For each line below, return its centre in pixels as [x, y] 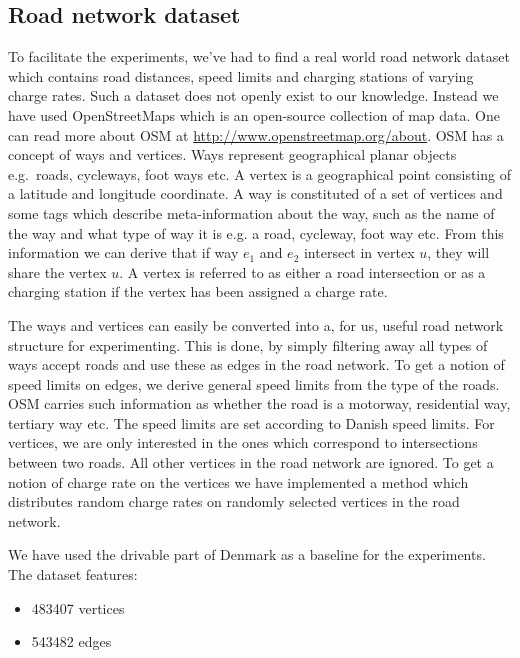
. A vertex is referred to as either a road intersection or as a [302, 271]
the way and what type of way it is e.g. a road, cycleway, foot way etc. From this [256, 232]
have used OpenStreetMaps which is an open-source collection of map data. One [254, 114]
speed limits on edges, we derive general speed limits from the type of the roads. [254, 383]
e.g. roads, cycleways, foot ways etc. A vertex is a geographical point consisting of [259, 173]
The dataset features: [73, 574]
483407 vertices [78, 607]
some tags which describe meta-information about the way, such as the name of [251, 212]
